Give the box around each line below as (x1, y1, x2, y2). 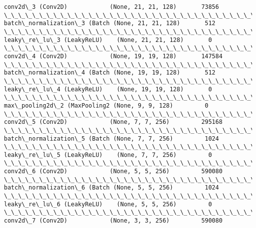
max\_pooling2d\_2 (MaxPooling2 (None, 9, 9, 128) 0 (4, 102, 209, 109)
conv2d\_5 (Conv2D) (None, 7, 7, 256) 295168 (4, 118, 223, 126)
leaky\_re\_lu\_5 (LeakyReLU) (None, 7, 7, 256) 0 (4, 151, 212, 158)
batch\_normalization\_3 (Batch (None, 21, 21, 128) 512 (4, 20, 216, 27)
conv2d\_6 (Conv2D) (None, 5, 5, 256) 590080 (4, 168, 223, 175)
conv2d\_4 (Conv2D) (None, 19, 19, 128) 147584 (4, 52, 223, 60)
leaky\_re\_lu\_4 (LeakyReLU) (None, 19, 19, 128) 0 (4, 85, 212, 93)
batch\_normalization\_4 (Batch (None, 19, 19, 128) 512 (4, 69, 216, 76)
